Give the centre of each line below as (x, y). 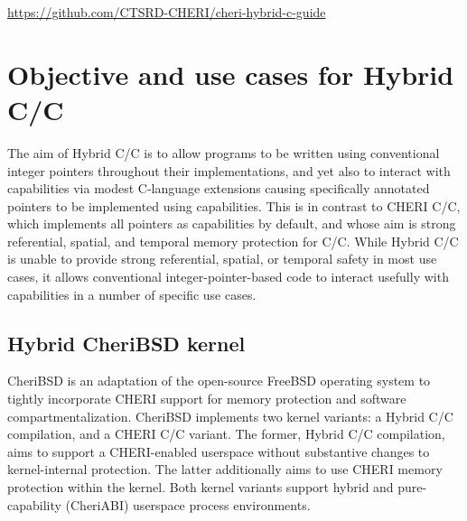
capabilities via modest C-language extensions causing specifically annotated (219, 188)
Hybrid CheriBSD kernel (126, 343)
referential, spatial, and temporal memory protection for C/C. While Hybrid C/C (233, 241)
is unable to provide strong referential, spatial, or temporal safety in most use (222, 259)
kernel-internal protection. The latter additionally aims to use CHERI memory (225, 469)
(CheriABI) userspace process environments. (188, 504)
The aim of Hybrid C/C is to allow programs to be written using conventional (224, 152)
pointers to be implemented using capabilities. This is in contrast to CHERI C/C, (234, 205)
